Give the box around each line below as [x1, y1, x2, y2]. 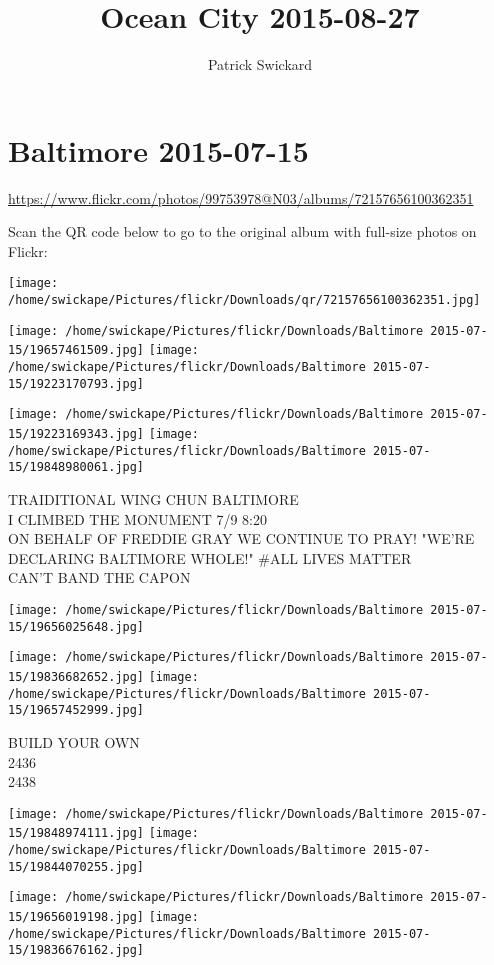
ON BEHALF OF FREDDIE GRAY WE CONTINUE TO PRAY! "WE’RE [8, 528, 475, 549]
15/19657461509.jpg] [8, 343, 145, 358]
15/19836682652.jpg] [8, 669, 145, 684]
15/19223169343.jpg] [8, 427, 145, 442]
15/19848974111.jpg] [8, 826, 145, 841]
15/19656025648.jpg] [8, 619, 145, 634]
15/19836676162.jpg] [8, 943, 145, 958]
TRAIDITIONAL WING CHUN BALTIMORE [8, 489, 299, 509]
